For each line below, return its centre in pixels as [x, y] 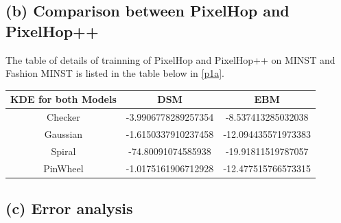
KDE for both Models [63, 99]
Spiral [63, 151]
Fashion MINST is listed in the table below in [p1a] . [115, 73]
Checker [63, 117]
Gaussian [63, 133]
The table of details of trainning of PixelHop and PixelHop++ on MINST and [170, 59]
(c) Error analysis [69, 208]
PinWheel [63, 168]
